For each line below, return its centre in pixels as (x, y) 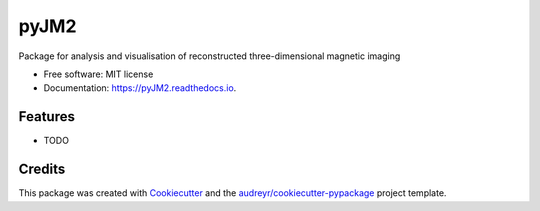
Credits (42, 169)
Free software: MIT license (98, 74)
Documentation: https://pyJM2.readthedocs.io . (140, 88)
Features (46, 116)
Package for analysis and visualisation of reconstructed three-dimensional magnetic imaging (209, 56)
